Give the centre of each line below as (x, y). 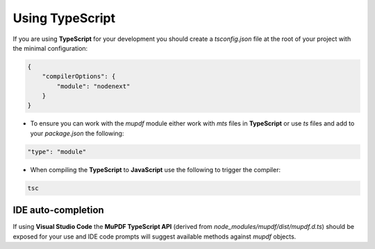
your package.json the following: (77, 133)
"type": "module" (57, 152)
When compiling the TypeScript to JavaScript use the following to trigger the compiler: (156, 169)
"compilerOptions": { (79, 77)
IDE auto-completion (58, 211)
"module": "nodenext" (93, 86)
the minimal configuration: (50, 48)
